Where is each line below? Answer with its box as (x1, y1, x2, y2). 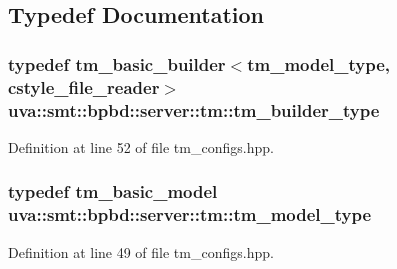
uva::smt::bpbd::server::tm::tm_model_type (8, 202, 372, 227)
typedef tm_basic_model (8, 179, 218, 204)
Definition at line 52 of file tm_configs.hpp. (8, 136, 274, 157)
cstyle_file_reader (8, 74, 160, 99)
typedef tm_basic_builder (8, 51, 226, 76)
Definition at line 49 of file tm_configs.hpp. (8, 241, 274, 262)
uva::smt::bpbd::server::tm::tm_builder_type (8, 97, 380, 122)
